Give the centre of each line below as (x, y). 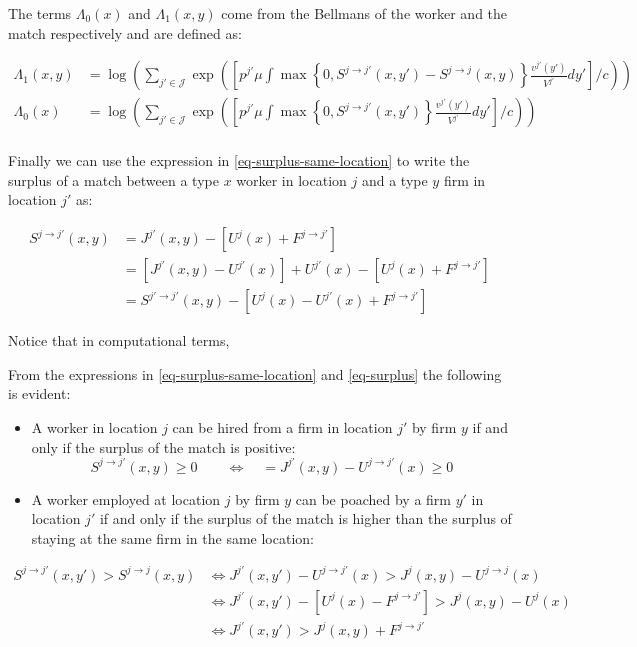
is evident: (39, 393)
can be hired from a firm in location (282, 426)
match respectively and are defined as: (125, 32)
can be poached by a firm (373, 498)
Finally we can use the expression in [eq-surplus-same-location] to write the (239, 160)
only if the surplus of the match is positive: (163, 446)
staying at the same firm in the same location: (172, 537)
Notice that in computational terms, (119, 340)
